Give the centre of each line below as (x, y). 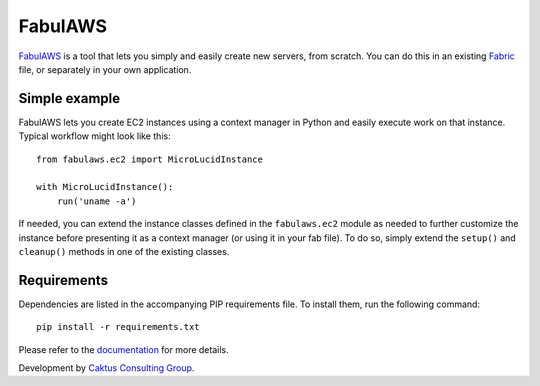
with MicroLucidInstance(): (105, 187)
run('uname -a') (96, 201)
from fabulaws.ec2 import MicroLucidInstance (150, 159)
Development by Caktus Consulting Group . (106, 368)
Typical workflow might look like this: (94, 136)
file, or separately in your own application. (105, 69)
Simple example (69, 98)
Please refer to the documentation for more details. (123, 349)
